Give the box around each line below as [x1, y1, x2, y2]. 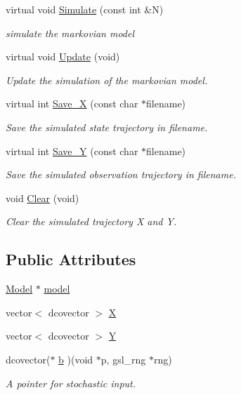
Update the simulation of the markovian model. [6, 72, 208, 87]
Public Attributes [6, 248, 136, 270]
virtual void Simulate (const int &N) [6, 2, 164, 16]
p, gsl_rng [100, 352, 146, 366]
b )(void [58, 352, 93, 366]
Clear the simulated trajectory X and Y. [6, 214, 177, 229]
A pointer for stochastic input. [6, 375, 136, 390]
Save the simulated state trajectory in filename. [6, 119, 208, 134]
